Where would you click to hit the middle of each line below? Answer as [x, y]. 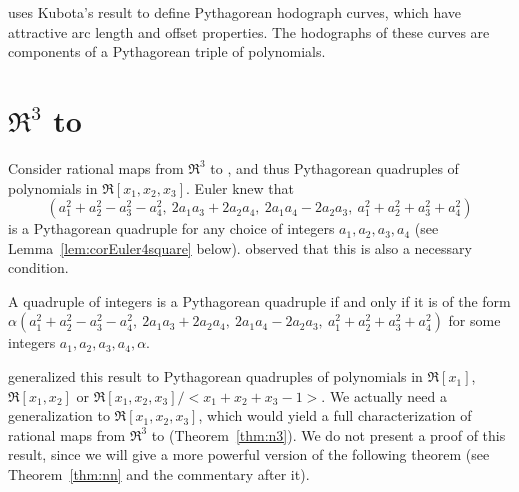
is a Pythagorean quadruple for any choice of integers [171, 228]
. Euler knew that [240, 187]
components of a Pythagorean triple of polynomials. [167, 51]
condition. [38, 267]
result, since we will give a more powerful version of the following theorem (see [249, 454]
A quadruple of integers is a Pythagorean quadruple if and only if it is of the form [259, 300]
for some [474, 320]
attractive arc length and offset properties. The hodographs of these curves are [249, 31]
